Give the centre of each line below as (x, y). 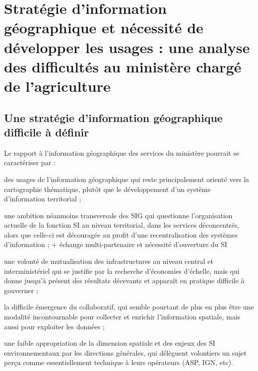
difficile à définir (47, 132)
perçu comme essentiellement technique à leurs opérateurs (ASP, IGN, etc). (119, 362)
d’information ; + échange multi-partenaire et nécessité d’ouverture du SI (116, 244)
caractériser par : (30, 162)
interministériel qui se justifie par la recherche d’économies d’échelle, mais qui (122, 271)
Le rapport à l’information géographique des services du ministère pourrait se (122, 153)
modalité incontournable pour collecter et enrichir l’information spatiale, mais (122, 317)
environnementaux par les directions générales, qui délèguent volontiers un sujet (126, 352)
